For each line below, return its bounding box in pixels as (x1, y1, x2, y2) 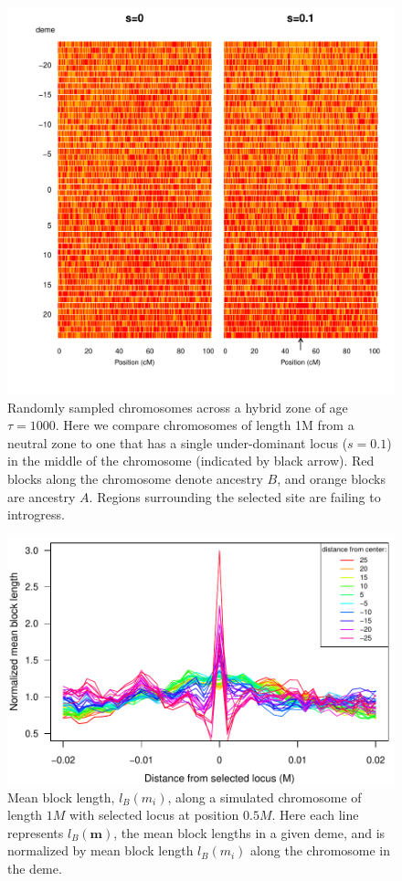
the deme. (7, 858, 62, 877)
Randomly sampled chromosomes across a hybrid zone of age (7, 397, 348, 416)
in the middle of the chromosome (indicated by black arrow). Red (7, 451, 375, 470)
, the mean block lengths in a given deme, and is (113, 823, 386, 842)
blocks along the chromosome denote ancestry (7, 468, 263, 488)
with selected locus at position (69, 805, 239, 824)
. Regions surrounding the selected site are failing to (89, 487, 381, 506)
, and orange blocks (277, 468, 386, 488)
